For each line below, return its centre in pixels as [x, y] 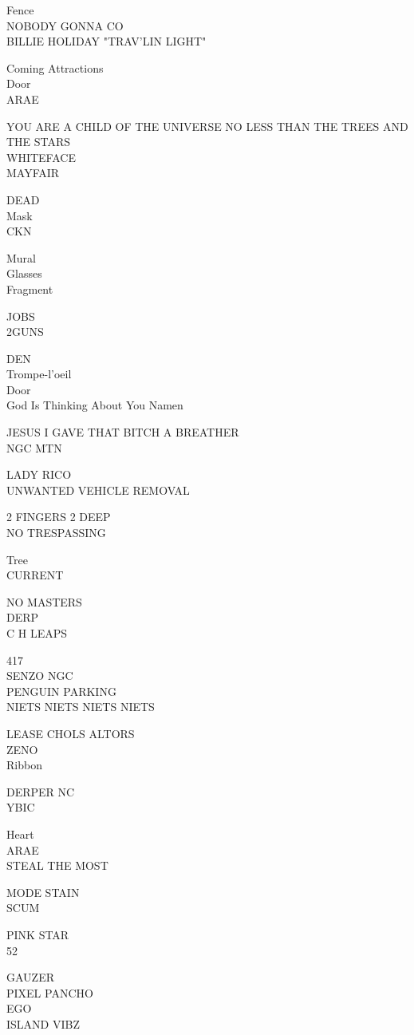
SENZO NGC [40, 676]
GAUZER [30, 977]
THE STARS [39, 142]
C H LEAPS [37, 633]
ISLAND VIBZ [43, 1023]
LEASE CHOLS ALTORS [71, 733]
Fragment [30, 288]
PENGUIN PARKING [61, 691]
